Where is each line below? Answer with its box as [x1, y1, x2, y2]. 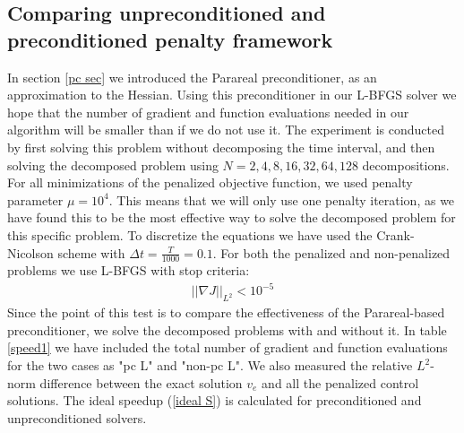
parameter [7, 190, 64, 209]
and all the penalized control [262, 373, 419, 392]
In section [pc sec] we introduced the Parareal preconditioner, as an [7, 67, 377, 86]
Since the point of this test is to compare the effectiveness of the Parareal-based [7, 303, 445, 322]
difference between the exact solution [39, 373, 243, 392]
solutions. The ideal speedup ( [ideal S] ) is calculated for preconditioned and [7, 391, 422, 410]
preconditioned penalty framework [7, 25, 333, 53]
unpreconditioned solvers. [7, 408, 147, 427]
